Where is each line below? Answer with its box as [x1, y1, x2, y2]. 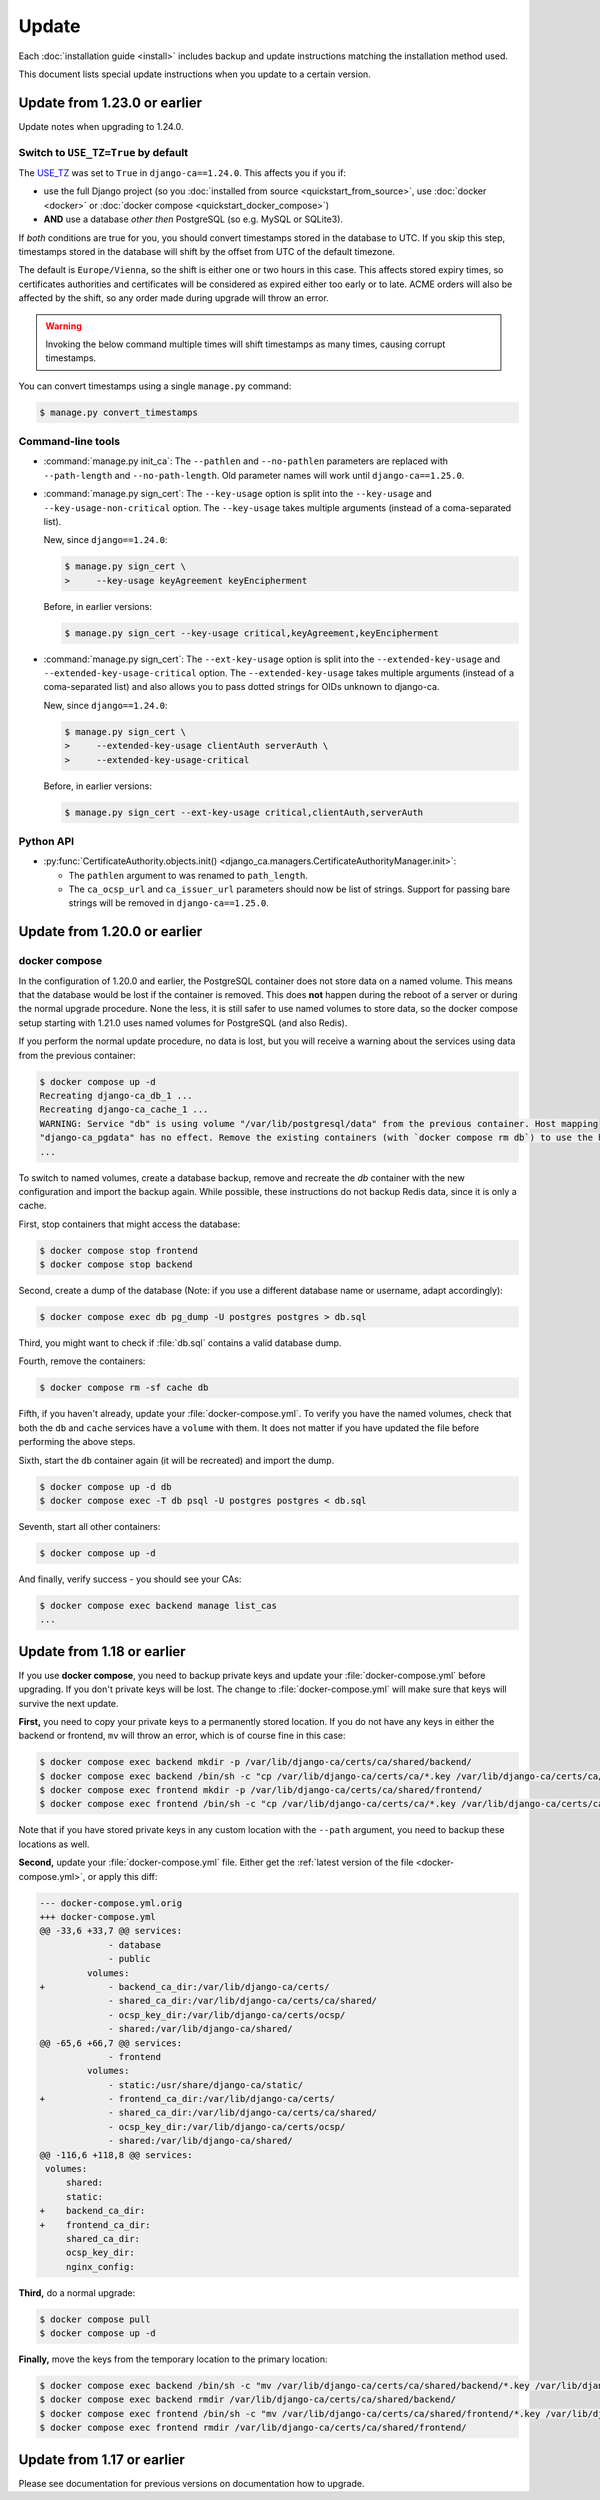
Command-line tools [18, 435, 120, 449]
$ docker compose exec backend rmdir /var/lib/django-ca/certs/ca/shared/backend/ [39, 2394, 457, 2405]
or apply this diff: [87, 1870, 158, 1882]
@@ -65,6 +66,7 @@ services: [39, 2037, 183, 2049]
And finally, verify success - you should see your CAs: [18, 1573, 242, 1585]
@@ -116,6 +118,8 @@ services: [39, 2149, 194, 2160]
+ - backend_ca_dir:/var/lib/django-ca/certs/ [39, 1981, 330, 1992]
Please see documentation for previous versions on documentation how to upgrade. [18, 2477, 365, 2489]
